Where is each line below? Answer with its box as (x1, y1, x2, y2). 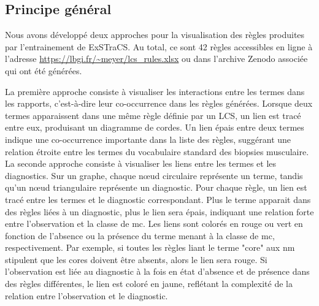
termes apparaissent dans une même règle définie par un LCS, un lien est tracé (5, 109, 301, 121)
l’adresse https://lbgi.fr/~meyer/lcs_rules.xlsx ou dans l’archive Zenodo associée (5, 52, 308, 65)
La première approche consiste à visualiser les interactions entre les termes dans (5, 85, 305, 98)
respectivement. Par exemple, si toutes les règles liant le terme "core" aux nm (5, 241, 295, 254)
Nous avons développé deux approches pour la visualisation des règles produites (5, 28, 305, 41)
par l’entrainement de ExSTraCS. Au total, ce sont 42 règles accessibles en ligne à (5, 40, 313, 53)
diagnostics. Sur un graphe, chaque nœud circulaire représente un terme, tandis (5, 169, 303, 182)
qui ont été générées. (5, 64, 82, 77)
